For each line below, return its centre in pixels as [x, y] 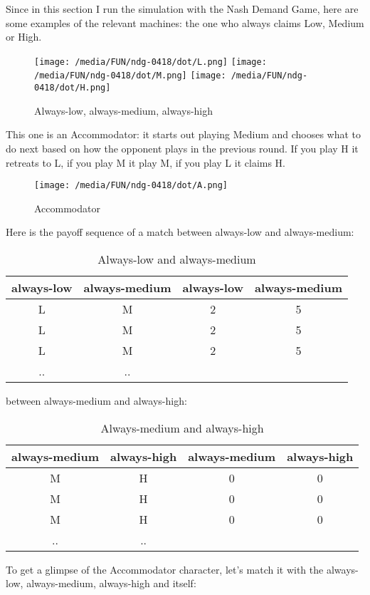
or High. [24, 37]
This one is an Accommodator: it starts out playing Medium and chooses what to [184, 134]
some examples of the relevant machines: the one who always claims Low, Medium [185, 22]
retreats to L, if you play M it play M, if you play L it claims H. [146, 162]
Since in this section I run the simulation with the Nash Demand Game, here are [182, 9]
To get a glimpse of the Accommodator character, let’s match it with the [165, 569]
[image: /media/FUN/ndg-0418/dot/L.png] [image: [150, 62]
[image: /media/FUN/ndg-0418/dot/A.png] [131, 186]
